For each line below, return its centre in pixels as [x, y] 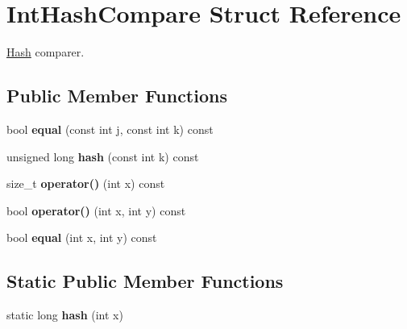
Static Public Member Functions [145, 281]
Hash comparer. [46, 52]
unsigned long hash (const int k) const [103, 156]
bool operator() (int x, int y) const [96, 210]
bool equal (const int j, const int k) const [110, 129]
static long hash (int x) [65, 315]
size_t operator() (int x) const [86, 183]
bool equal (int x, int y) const [82, 237]
